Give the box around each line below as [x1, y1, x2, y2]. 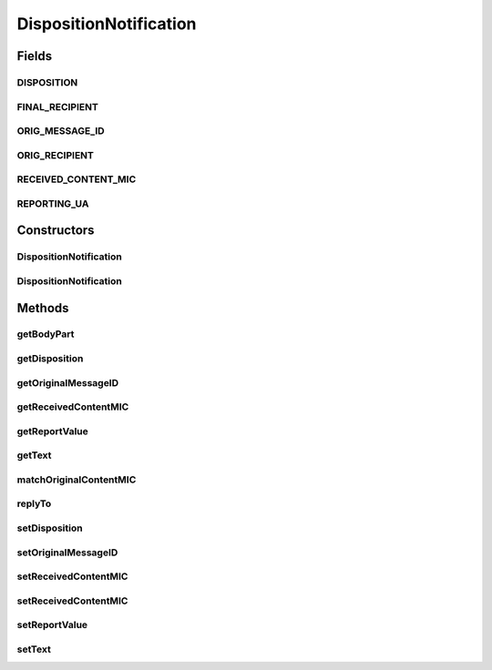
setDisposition [16, 522, 83, 534]
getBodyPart [16, 328, 75, 340]
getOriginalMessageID [16, 376, 119, 389]
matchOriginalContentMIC [16, 473, 137, 486]
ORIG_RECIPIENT [16, 148, 95, 161]
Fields [16, 48, 53, 64]
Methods [16, 300, 69, 316]
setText [16, 643, 52, 655]
